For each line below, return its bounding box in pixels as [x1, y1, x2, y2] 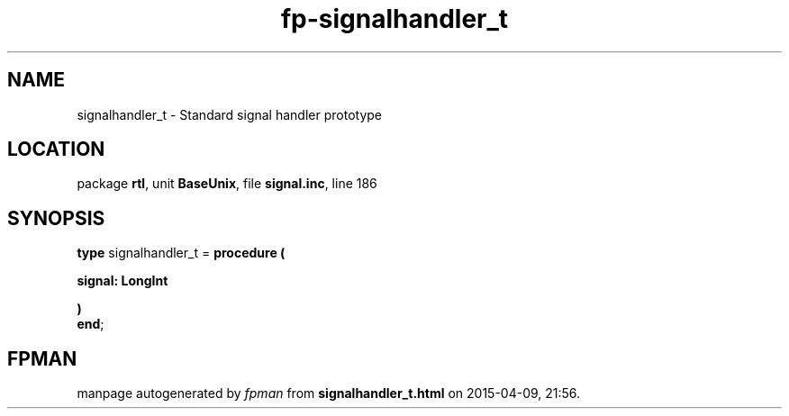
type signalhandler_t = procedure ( [77, 245, 286, 261]
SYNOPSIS [7, 206, 105, 230]
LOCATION [7, 138, 105, 161]
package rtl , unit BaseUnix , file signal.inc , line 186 [77, 176, 377, 192]
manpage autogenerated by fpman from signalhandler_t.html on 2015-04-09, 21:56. [77, 385, 581, 402]
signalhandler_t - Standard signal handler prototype [77, 106, 382, 122]
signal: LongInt [77, 273, 168, 289]
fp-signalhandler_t [280, 4, 509, 34]
